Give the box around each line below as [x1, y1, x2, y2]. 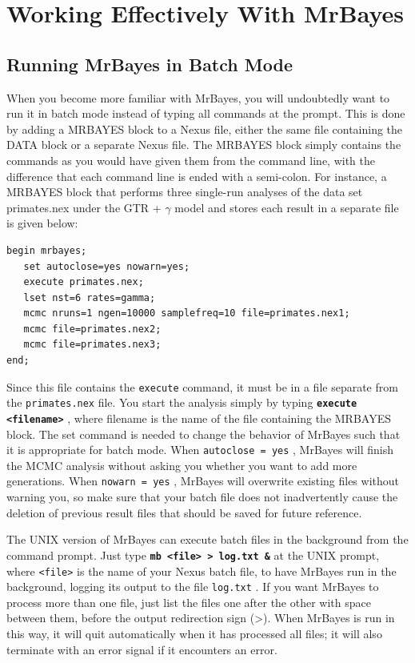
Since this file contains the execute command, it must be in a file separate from [6, 378, 398, 395]
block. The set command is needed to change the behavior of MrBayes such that [6, 425, 401, 442]
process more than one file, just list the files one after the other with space [6, 593, 371, 610]
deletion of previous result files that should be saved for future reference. [6, 504, 362, 520]
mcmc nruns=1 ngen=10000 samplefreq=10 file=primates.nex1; [23, 307, 350, 319]
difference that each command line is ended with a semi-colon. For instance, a [6, 167, 387, 184]
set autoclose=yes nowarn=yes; [23, 260, 190, 272]
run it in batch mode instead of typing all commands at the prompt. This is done [6, 105, 405, 122]
